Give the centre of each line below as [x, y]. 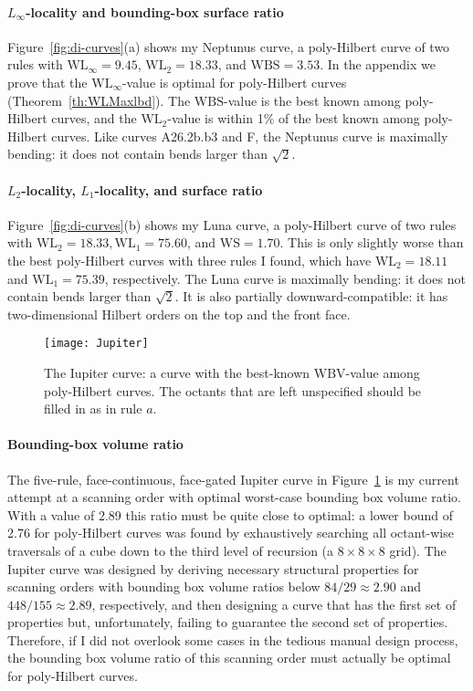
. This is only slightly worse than [372, 242]
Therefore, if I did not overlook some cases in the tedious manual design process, [233, 639]
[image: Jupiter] [96, 344]
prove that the [47, 82]
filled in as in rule [93, 408]
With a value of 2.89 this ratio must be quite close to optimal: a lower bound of [230, 514]
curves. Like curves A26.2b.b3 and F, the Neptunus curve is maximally [250, 136]
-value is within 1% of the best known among [294, 118]
